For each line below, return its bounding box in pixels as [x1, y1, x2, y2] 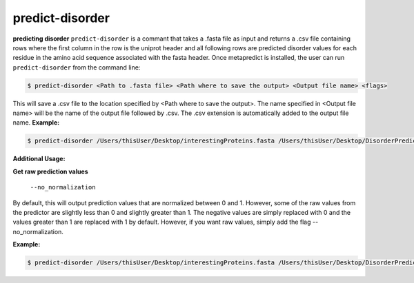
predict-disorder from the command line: [12, 63, 141, 72]
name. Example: [12, 118, 60, 127]
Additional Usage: [12, 155, 66, 163]
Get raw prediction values [12, 167, 89, 176]
